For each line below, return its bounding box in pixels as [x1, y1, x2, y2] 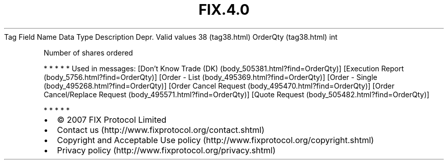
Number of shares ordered [43, 48, 133, 57]
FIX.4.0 [198, 1, 250, 18]
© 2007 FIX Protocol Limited [57, 114, 167, 125]
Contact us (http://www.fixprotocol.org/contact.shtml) [57, 124, 265, 135]
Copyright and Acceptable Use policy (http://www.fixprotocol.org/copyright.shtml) [57, 134, 374, 145]
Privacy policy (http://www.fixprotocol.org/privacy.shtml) [57, 145, 276, 155]
